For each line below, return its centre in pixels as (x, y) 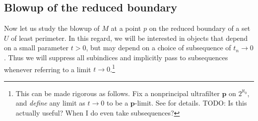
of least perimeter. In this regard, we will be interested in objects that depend (129, 38)
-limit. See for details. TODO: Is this (191, 103)
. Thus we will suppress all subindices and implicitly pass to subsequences (116, 57)
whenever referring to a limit (48, 69)
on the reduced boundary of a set (200, 28)
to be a (118, 103)
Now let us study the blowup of (52, 28)
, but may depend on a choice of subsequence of (159, 48)
